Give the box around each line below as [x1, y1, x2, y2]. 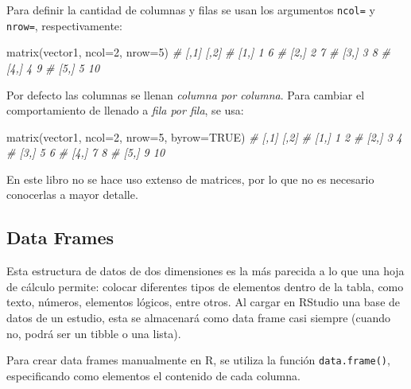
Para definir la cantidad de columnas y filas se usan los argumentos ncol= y [6, 2, 375, 18]
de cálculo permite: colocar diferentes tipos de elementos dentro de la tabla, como [6, 278, 404, 294]
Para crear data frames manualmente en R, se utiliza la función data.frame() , [6, 352, 390, 368]
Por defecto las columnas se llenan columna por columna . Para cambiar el [6, 86, 365, 103]
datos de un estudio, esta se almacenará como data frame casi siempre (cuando [6, 309, 391, 326]
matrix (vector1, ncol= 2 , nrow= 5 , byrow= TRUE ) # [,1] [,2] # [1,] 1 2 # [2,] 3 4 [6, 128, 402, 145]
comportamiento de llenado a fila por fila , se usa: [6, 102, 244, 119]
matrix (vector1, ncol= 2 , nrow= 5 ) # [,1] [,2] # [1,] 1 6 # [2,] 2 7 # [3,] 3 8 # [6, 44, 390, 60]
